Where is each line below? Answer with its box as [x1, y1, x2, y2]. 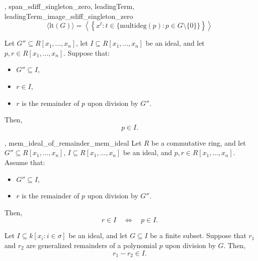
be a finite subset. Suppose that [150, 230, 247, 241]
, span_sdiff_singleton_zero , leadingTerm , [4, 1, 135, 11]
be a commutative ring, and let [151, 137, 246, 148]
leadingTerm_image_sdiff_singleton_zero [4, 10, 133, 21]
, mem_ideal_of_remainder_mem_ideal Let [4, 137, 142, 148]
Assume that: [4, 157, 45, 167]
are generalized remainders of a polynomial [26, 240, 157, 250]
